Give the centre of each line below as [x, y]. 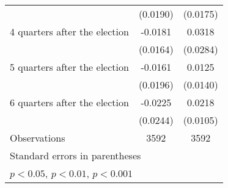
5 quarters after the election [69, 67]
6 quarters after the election [69, 102]
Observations [38, 138]
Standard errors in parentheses [75, 155]
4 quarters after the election [69, 31]
